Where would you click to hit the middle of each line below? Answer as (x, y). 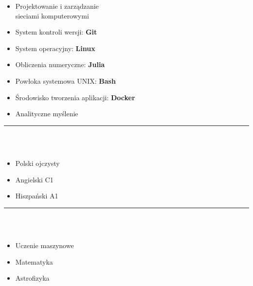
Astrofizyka (32, 278)
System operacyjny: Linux (55, 48)
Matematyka (34, 261)
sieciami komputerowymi (52, 15)
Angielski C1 (34, 179)
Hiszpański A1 (37, 196)
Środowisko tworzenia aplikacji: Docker (75, 97)
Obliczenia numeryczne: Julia (60, 64)
